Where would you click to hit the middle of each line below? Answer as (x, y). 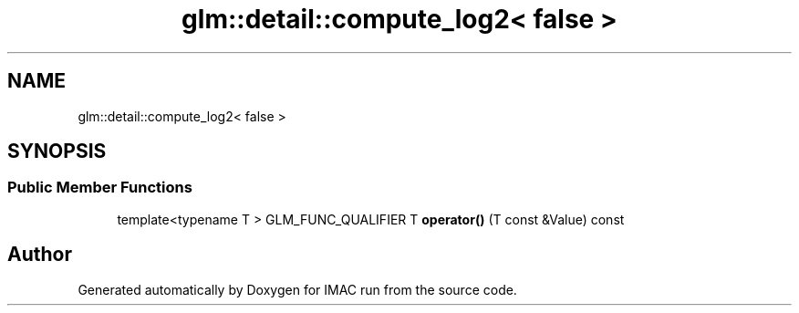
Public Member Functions (100, 188)
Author (40, 255)
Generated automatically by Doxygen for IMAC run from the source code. (297, 289)
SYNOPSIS (57, 151)
